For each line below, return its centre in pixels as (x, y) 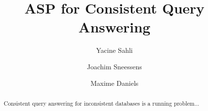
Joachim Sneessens (114, 66)
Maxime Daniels (114, 83)
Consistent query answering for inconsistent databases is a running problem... (101, 103)
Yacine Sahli (114, 50)
